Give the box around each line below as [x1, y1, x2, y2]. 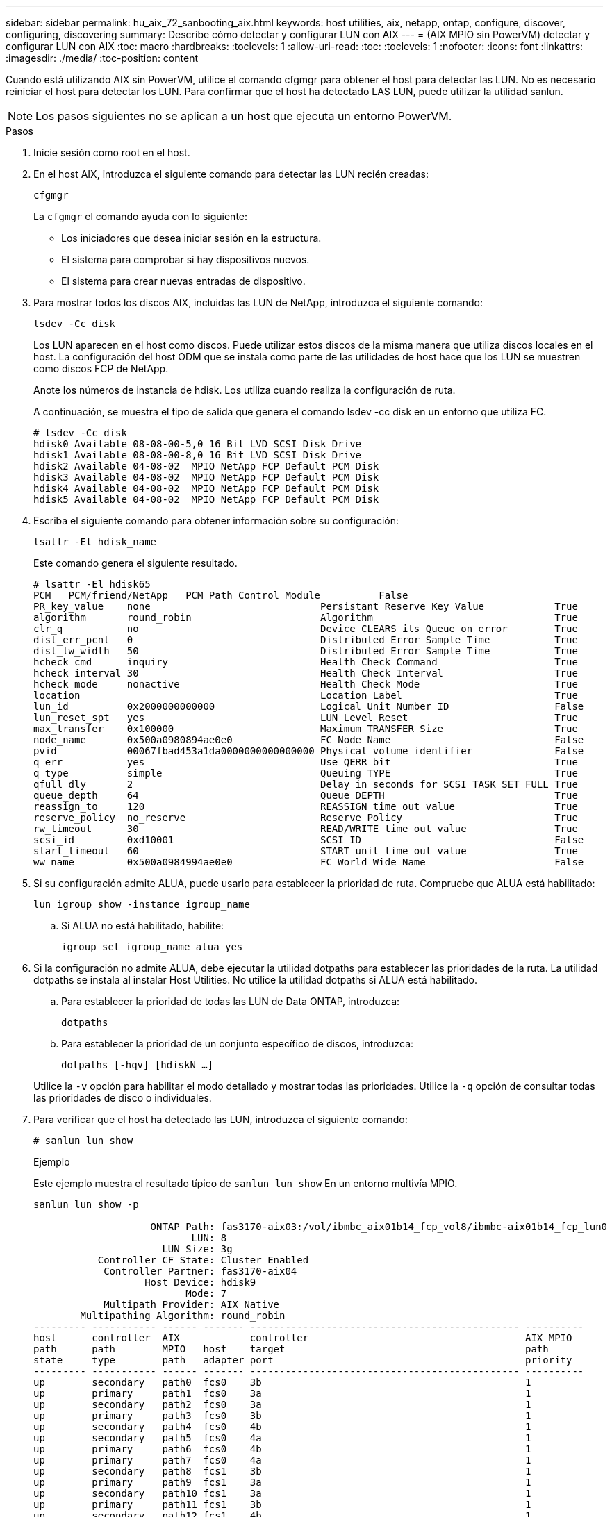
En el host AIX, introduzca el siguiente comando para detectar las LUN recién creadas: [33, 168, 429, 180]
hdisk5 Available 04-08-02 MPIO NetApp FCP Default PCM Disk [33, 494, 379, 505]
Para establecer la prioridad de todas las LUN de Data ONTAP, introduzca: [61, 995, 400, 1007]
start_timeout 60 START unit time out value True [33, 845, 578, 856]
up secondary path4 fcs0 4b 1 [33, 1421, 531, 1432]
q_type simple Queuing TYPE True [33, 768, 578, 779]
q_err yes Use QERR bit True [33, 756, 578, 768]
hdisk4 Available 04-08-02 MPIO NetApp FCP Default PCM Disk [33, 483, 379, 494]
